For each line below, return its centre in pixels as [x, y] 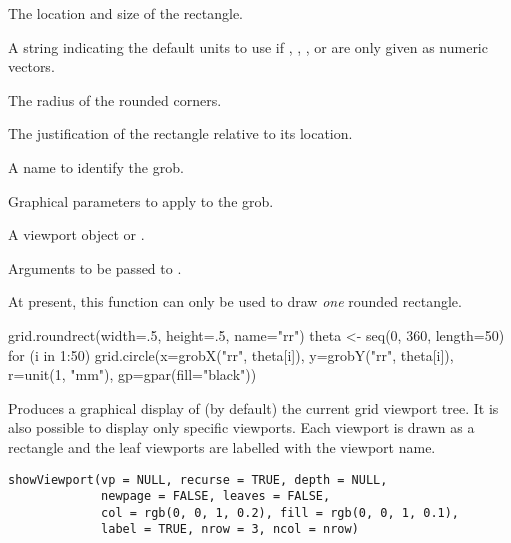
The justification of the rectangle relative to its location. [180, 133]
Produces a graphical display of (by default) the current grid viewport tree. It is [253, 407]
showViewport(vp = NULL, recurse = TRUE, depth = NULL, [198, 479]
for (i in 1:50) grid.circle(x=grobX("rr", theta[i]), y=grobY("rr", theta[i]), [231, 354]
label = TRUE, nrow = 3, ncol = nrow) [230, 529]
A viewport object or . [76, 234]
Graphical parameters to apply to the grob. [141, 200]
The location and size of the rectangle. [125, 13]
